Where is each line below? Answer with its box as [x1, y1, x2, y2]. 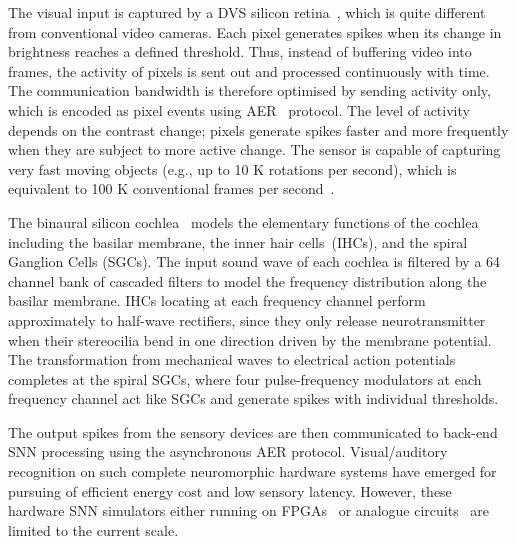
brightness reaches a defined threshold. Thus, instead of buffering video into [8, 41, 472, 62]
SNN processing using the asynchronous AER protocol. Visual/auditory [8, 441, 448, 462]
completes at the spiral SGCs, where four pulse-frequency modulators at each [8, 368, 482, 389]
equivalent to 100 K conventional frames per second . [8, 178, 335, 199]
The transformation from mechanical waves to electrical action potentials [8, 349, 456, 370]
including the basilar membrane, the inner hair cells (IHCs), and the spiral [8, 231, 468, 252]
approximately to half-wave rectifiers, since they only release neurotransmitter [8, 309, 486, 330]
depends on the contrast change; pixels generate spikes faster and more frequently [8, 119, 509, 140]
